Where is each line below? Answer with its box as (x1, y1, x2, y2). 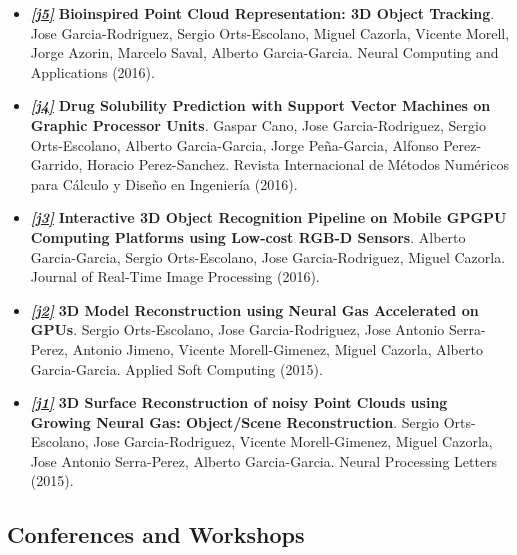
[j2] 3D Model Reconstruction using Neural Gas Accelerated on (30, 299, 479, 320)
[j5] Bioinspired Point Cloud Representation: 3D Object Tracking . (30, 3, 495, 23)
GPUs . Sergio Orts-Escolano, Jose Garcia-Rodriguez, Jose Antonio (30, 319, 445, 340)
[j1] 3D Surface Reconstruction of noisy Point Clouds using (30, 392, 448, 413)
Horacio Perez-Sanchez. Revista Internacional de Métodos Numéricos (86, 154, 509, 175)
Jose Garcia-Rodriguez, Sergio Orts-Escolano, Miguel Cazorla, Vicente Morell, (30, 22, 510, 43)
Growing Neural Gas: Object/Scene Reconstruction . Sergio (30, 411, 440, 432)
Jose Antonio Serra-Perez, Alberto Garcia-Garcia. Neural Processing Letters (30, 450, 498, 471)
